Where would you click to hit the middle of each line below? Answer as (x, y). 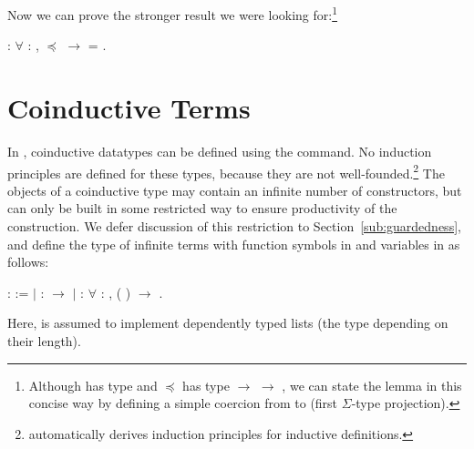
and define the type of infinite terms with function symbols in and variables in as (234, 244)
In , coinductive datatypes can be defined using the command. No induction (220, 151)
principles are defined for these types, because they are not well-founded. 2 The (226, 171)
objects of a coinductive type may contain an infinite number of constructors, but (235, 190)
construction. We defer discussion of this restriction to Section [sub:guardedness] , (234, 226)
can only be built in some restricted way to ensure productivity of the (202, 208)
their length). (44, 340)
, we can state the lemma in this (372, 385)
